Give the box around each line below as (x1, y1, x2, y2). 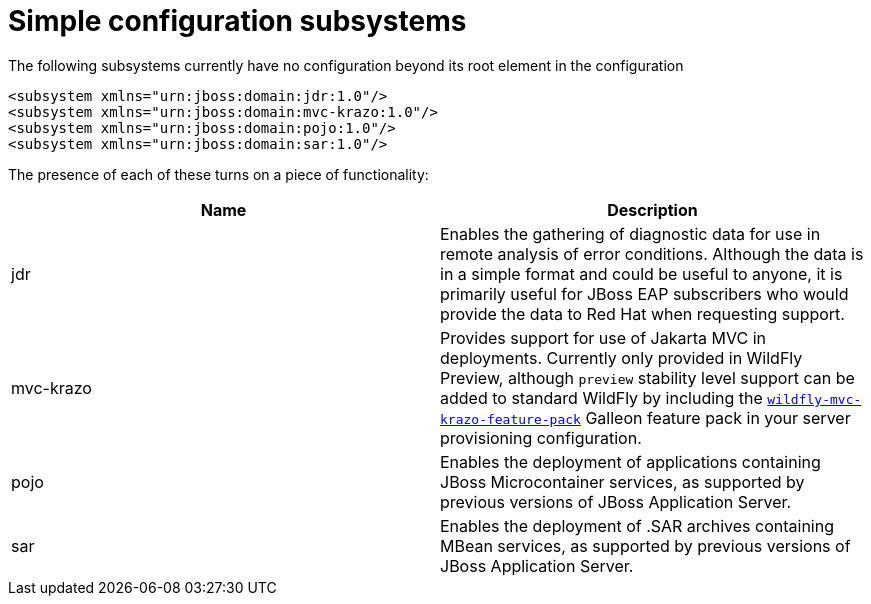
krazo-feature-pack (440, 411, 581, 427)
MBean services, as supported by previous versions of (440, 535, 851, 556)
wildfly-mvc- (767, 391, 862, 407)
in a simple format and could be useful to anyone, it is (440, 263, 843, 284)
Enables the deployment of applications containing (440, 451, 821, 472)
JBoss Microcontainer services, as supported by (440, 471, 805, 492)
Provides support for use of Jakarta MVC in (440, 327, 767, 348)
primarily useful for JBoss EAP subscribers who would (440, 283, 849, 304)
